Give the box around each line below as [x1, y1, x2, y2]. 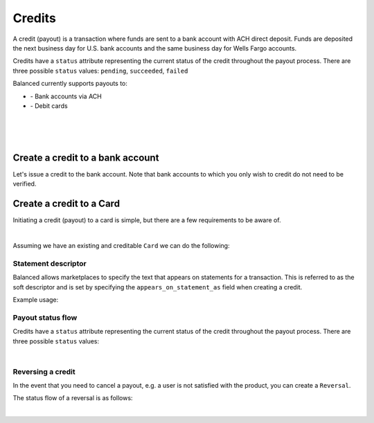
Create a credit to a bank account [12, 152, 159, 163]
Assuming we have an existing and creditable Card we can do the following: [12, 242, 230, 250]
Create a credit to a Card [12, 198, 121, 210]
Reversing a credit [12, 367, 75, 377]
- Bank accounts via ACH [30, 92, 102, 100]
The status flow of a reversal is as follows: [12, 394, 133, 402]
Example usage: [12, 295, 59, 304]
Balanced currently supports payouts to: [12, 80, 128, 88]
